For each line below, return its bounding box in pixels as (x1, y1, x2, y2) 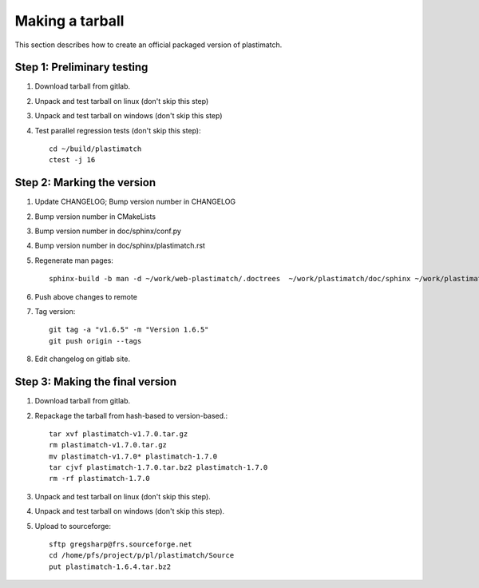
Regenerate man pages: (34, 256, 113, 265)
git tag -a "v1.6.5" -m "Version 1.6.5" (49, 325, 209, 335)
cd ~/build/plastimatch (49, 145, 142, 153)
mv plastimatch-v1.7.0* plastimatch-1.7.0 (49, 451, 218, 461)
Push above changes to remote (34, 292, 137, 301)
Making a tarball (14, 12, 125, 30)
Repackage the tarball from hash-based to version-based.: (34, 411, 228, 420)
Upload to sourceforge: (34, 521, 112, 530)
